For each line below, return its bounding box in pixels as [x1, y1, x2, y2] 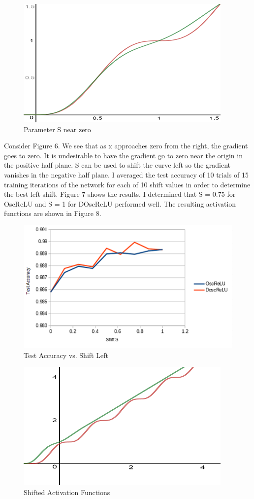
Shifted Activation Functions [24, 487, 110, 497]
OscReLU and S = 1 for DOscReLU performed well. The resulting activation [4, 198, 236, 209]
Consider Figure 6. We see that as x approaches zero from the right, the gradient [4, 141, 248, 151]
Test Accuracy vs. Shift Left [24, 350, 108, 360]
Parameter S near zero [24, 124, 91, 134]
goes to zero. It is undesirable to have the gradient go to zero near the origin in [4, 150, 243, 160]
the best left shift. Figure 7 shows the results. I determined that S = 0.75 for [4, 189, 236, 199]
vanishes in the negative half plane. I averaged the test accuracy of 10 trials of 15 [4, 169, 249, 179]
